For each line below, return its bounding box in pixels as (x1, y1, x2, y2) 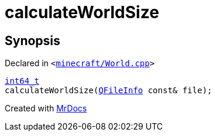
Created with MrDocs (5, 103, 87, 114)
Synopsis (5, 33, 60, 48)
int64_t (5, 76, 40, 86)
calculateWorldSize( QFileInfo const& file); (5, 86, 213, 96)
